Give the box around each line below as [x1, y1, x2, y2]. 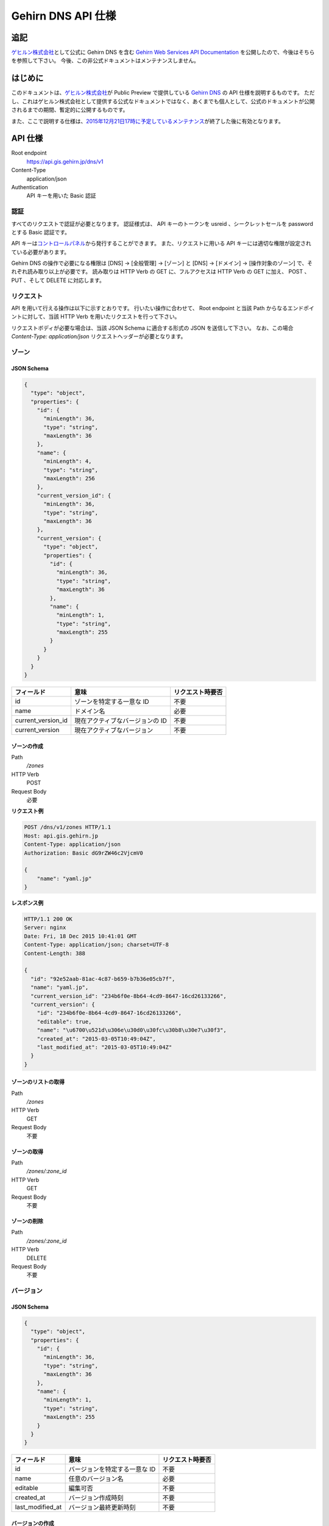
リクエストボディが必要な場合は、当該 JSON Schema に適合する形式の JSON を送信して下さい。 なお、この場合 [11, 324, 294, 331]
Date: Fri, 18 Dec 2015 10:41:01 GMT [24, 933, 137, 939]
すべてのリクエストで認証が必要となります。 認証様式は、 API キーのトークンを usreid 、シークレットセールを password [11, 220, 314, 227]
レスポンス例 [11, 899, 44, 906]
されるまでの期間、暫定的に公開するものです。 [11, 106, 129, 114]
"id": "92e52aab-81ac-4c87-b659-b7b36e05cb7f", [30, 975, 175, 982]
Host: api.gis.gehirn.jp [24, 832, 99, 839]
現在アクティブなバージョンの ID [74, 717, 168, 725]
